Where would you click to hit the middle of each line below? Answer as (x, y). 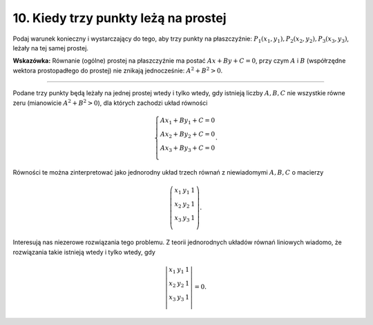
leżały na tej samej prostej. (51, 48)
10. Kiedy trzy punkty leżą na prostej (120, 18)
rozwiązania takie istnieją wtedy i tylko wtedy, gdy (84, 252)
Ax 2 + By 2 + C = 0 (188, 135)
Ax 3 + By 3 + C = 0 (188, 148)
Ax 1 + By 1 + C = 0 (188, 121)
